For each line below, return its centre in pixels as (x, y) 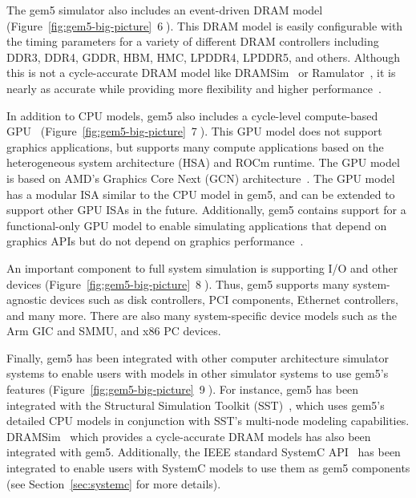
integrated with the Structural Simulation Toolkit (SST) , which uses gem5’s (196, 405)
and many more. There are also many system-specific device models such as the (202, 315)
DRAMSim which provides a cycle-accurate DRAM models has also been (189, 436)
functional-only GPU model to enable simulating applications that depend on (197, 225)
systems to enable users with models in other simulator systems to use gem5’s (198, 373)
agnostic (26, 300)
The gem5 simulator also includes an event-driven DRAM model (165, 10)
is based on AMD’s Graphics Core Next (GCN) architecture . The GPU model (201, 178)
